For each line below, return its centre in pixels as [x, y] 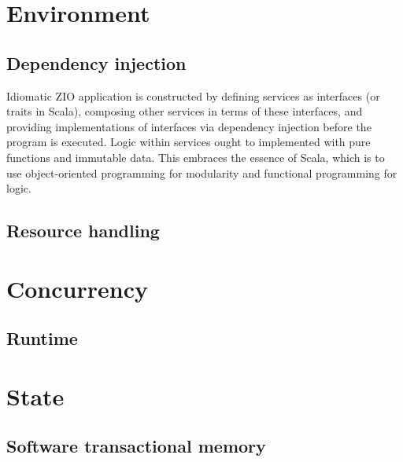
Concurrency [77, 288]
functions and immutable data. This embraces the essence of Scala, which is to [196, 157]
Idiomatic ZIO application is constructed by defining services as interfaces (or [193, 95]
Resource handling [83, 231]
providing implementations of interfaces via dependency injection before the [189, 126]
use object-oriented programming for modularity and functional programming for [202, 172]
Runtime [42, 338]
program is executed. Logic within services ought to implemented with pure [189, 142]
